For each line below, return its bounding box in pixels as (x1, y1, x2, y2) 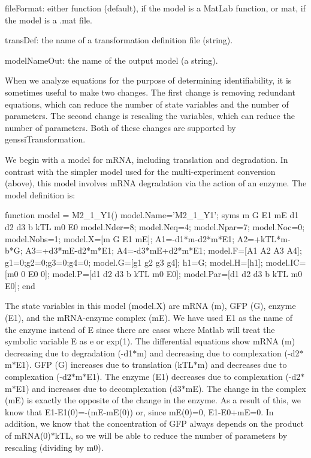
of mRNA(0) (5, 429, 51, 441)
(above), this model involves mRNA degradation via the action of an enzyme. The (5, 177, 307, 189)
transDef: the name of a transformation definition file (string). (5, 34, 233, 46)
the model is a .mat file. (5, 13, 92, 26)
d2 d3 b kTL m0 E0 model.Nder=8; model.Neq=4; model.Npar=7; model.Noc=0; (5, 220, 305, 233)
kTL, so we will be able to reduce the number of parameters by (55, 429, 288, 441)
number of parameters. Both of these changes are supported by (5, 121, 236, 133)
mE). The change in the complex (185, 382, 306, 394)
